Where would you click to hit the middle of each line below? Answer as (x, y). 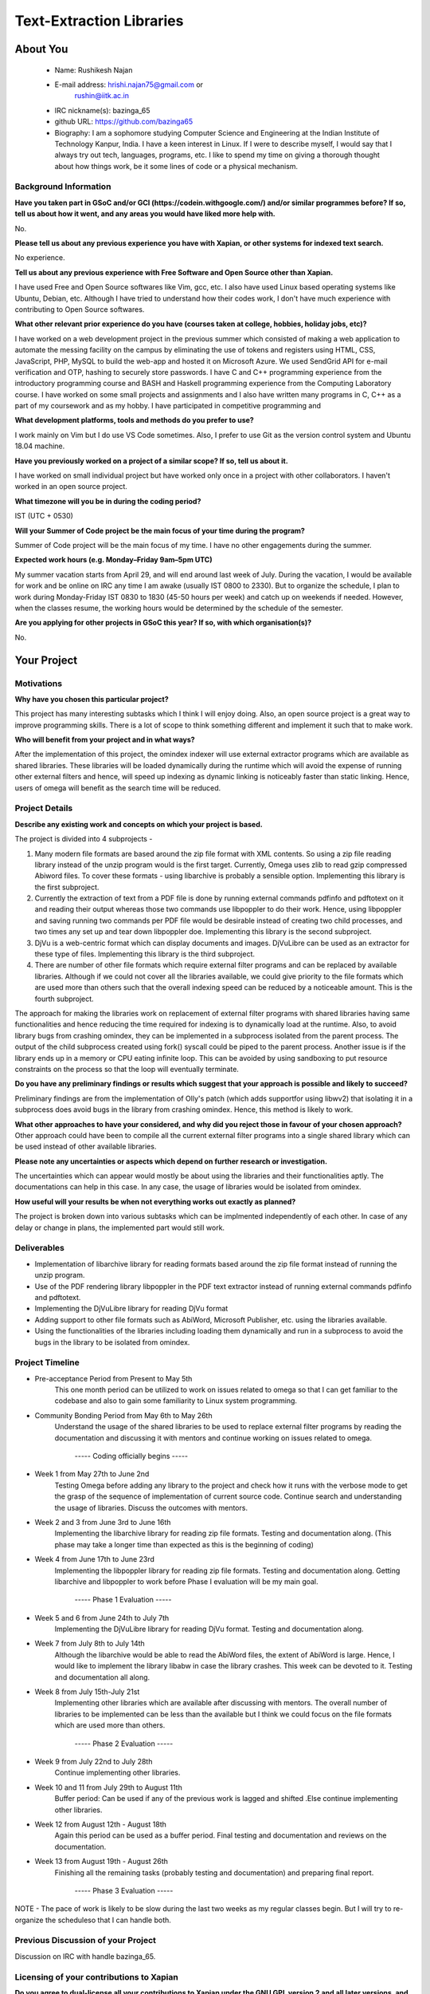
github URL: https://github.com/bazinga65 (124, 122)
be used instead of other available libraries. (86, 1147)
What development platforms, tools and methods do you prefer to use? (134, 420)
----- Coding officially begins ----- (131, 1456)
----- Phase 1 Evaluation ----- (123, 1600)
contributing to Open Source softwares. (80, 309)
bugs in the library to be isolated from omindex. (112, 1342)
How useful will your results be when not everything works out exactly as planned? (155, 1201)
